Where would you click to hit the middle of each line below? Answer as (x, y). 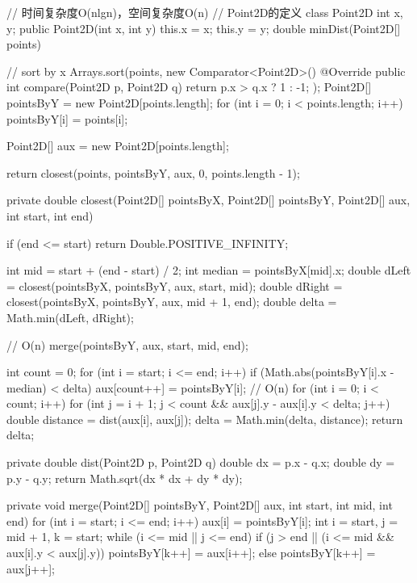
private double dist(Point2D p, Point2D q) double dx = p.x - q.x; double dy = (201, 462)
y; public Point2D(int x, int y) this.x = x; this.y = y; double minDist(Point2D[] (204, 28)
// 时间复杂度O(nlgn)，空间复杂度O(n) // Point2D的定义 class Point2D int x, (205, 12)
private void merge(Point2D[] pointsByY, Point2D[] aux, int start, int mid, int (200, 505)
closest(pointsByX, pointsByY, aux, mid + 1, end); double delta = (172, 302)
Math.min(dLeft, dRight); (70, 317)
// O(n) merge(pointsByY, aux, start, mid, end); (127, 344)
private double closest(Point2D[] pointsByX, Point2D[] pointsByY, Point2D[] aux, (208, 200)
